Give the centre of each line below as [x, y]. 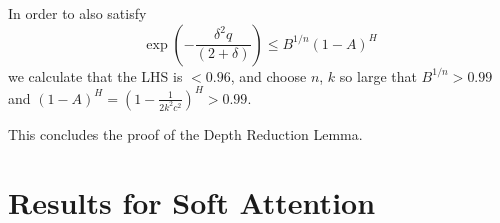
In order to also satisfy [77, 13]
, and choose [268, 75]
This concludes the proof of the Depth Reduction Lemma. [185, 133]
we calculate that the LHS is [95, 75]
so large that [378, 75]
